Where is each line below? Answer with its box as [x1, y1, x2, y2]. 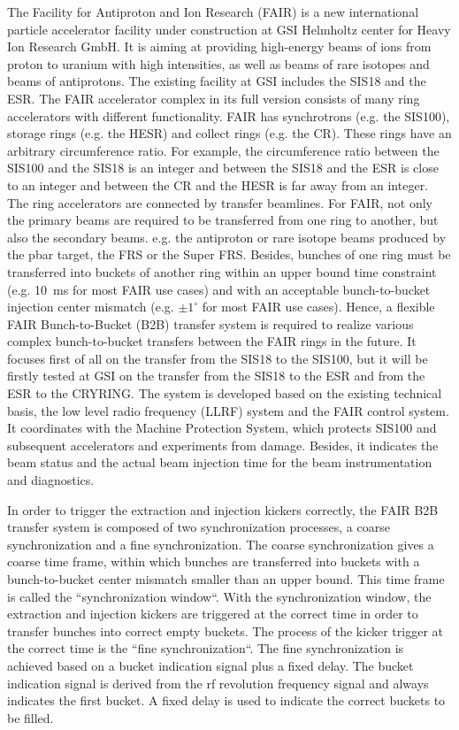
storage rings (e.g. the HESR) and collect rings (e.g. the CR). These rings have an [7, 124, 452, 142]
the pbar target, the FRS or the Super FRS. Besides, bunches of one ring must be [7, 245, 451, 264]
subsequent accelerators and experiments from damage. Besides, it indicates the [7, 435, 439, 454]
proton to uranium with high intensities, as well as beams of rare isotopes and [7, 54, 430, 73]
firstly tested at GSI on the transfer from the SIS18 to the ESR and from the [7, 366, 425, 385]
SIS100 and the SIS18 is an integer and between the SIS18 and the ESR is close [7, 158, 439, 177]
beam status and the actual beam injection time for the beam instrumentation [7, 453, 432, 472]
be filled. [7, 708, 54, 726]
